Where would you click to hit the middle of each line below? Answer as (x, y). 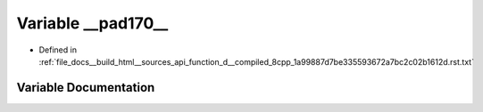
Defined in (58, 50)
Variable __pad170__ (92, 23)
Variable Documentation (86, 88)
